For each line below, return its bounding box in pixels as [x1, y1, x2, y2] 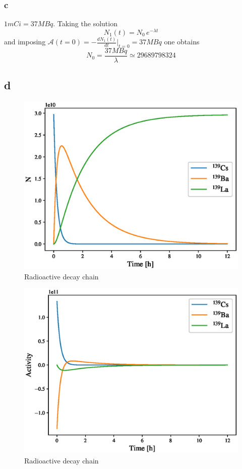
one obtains [164, 36, 200, 47]
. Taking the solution [53, 18, 117, 29]
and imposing [4, 36, 46, 47]
